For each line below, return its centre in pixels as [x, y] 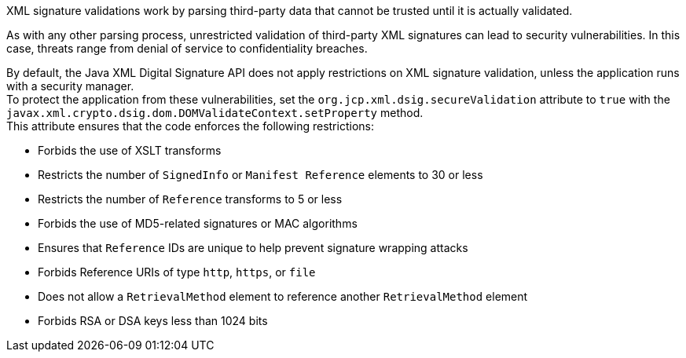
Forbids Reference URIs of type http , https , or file [177, 272]
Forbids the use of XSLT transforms [130, 150]
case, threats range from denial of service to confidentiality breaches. [187, 48]
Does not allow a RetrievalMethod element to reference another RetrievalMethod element [283, 296]
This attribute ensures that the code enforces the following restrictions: [190, 126]
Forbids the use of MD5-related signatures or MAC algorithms [198, 223]
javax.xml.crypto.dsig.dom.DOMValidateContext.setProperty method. [215, 113]
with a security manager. [70, 86]
